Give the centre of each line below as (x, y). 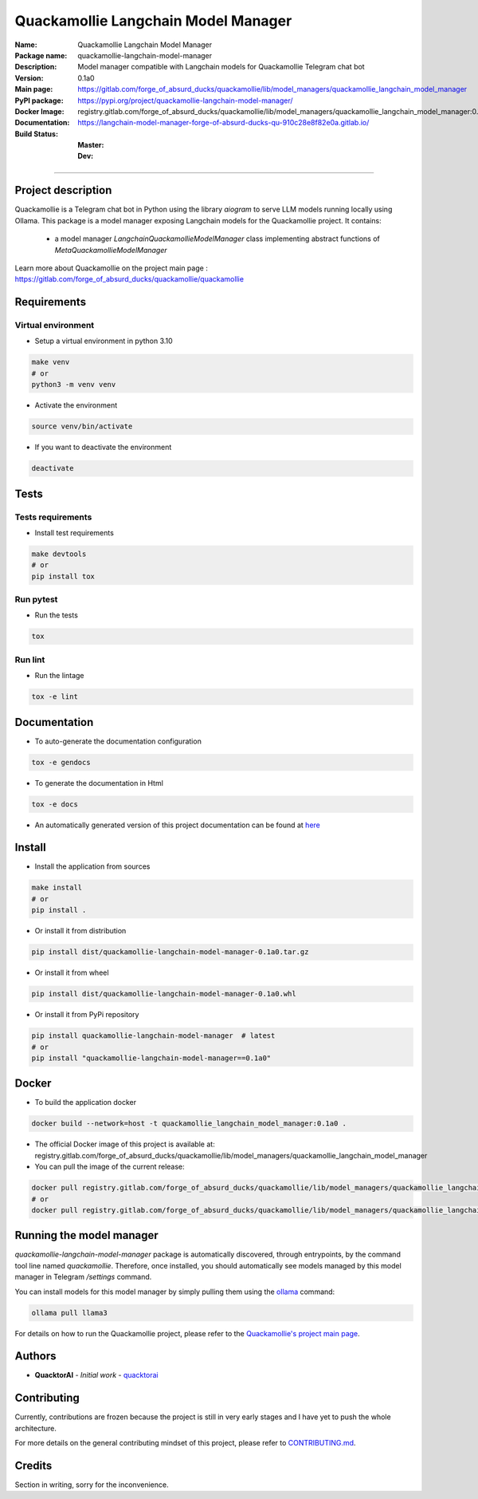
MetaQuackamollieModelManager (111, 250)
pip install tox (63, 576)
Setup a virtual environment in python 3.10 (104, 341)
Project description (63, 190)
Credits (33, 1465)
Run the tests (57, 615)
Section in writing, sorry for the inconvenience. (92, 1485)
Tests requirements (53, 517)
